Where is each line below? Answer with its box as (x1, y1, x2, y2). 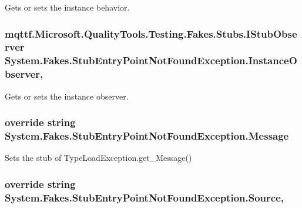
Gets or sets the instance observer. (5, 90, 129, 102)
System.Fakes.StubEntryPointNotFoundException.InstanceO (5, 53, 297, 68)
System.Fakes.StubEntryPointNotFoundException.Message (5, 128, 289, 143)
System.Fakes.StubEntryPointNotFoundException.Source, (5, 190, 284, 204)
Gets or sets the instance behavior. (5, 1, 130, 13)
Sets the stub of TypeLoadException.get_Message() (5, 151, 192, 164)
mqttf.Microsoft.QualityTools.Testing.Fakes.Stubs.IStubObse (5, 26, 297, 41)
